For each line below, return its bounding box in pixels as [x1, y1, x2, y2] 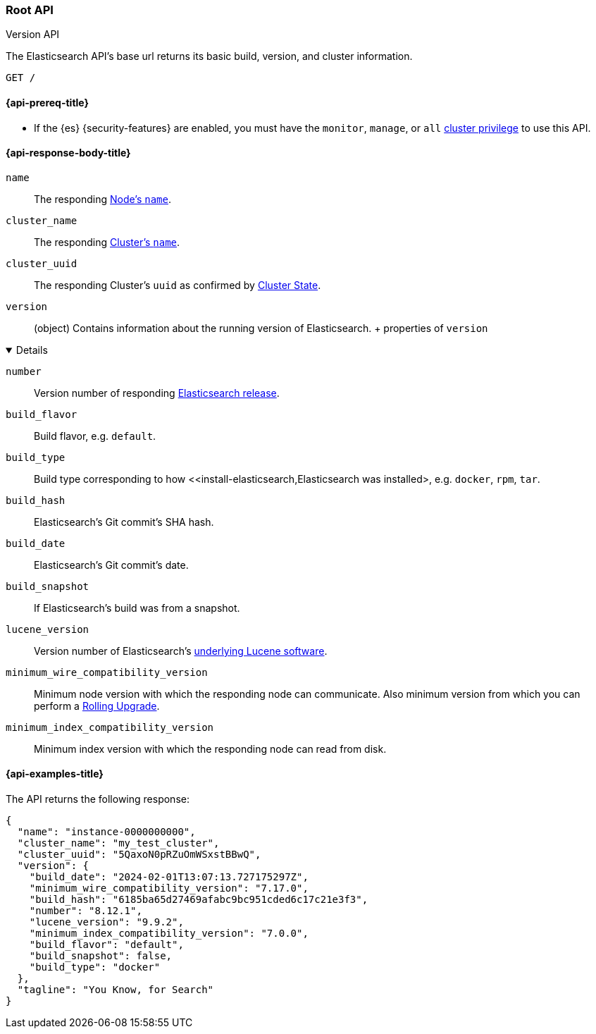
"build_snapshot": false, [29, 950, 173, 962]
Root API [6, 3, 54, 17]
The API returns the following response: [6, 793, 190, 806]
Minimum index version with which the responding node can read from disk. [34, 742, 387, 755]
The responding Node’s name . [34, 192, 172, 205]
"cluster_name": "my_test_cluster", [17, 837, 220, 849]
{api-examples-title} [6, 768, 104, 780]
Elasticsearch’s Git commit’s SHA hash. [34, 515, 214, 528]
